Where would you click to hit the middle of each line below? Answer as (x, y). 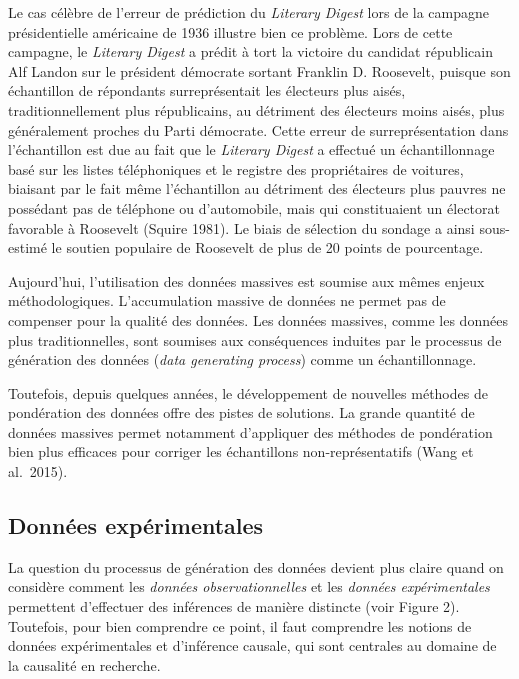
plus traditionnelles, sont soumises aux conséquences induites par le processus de (255, 339)
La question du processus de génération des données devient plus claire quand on (256, 566)
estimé (27, 247)
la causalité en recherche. (84, 664)
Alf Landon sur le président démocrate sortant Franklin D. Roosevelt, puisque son (259, 70)
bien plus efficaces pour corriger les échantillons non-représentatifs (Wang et (241, 451)
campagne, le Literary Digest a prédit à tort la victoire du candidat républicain (250, 51)
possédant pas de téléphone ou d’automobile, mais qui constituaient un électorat (254, 207)
